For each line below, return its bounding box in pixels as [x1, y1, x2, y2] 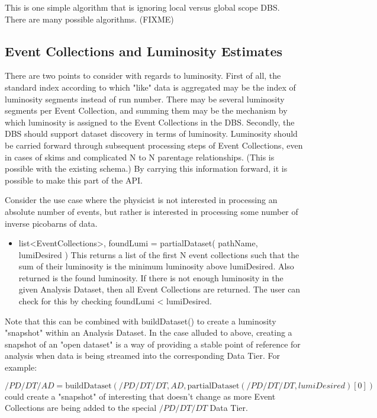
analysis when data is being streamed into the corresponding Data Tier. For [5, 349, 280, 362]
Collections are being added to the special [5, 401, 157, 414]
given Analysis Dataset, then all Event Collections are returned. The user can [18, 283, 301, 295]
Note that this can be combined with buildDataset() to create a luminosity [5, 314, 276, 327]
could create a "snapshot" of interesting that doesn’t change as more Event [5, 390, 276, 402]
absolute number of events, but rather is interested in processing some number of [5, 205, 298, 217]
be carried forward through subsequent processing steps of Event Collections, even [5, 139, 303, 151]
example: [5, 361, 37, 374]
